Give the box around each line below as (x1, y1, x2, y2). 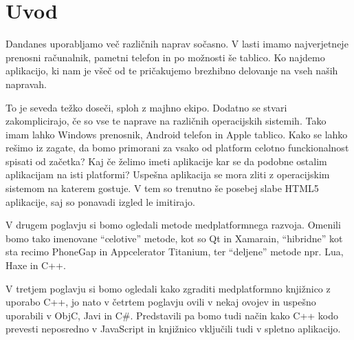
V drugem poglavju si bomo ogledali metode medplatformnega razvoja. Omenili (5, 217, 341, 232)
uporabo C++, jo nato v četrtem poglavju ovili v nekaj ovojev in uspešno (5, 295, 316, 309)
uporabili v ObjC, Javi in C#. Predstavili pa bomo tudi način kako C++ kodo (5, 308, 339, 322)
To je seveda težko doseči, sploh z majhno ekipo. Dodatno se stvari (5, 100, 287, 114)
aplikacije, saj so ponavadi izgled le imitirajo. (5, 194, 195, 209)
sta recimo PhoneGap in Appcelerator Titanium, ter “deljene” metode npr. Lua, (5, 244, 344, 259)
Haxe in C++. (5, 258, 66, 273)
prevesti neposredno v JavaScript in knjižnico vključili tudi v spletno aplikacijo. (5, 321, 341, 336)
